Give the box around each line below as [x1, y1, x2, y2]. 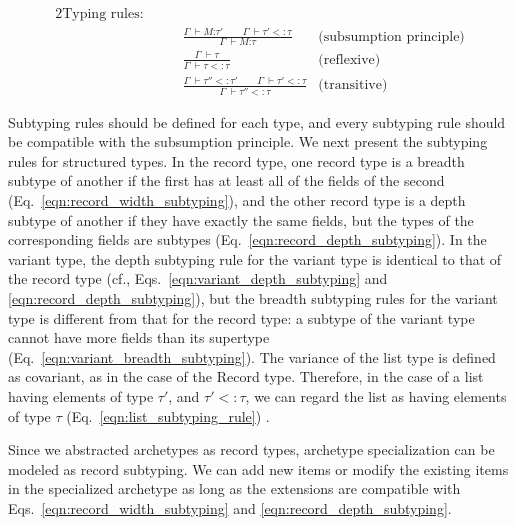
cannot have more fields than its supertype [8, 327, 270, 348]
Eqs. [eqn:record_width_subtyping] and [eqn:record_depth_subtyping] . [8, 497, 452, 518]
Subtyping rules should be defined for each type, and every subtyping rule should [8, 111, 506, 132]
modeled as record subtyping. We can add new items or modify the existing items [8, 458, 509, 479]
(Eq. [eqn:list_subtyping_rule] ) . [66, 405, 270, 426]
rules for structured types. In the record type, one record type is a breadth [8, 150, 465, 171]
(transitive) [318, 78, 388, 93]
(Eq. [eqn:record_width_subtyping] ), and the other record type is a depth [8, 190, 466, 211]
